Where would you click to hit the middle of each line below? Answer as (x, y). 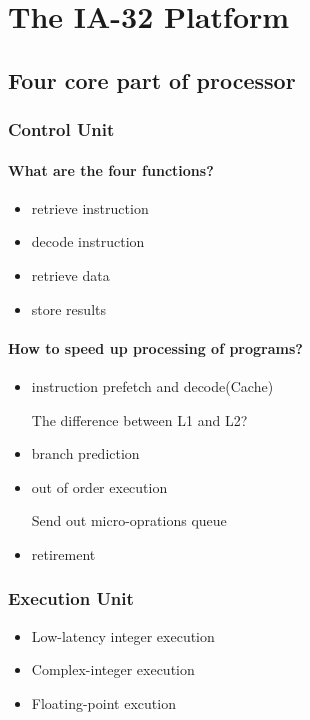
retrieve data (70, 274)
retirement (63, 553)
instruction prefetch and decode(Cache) (152, 385)
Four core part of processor (152, 79)
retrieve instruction (90, 207)
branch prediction (85, 453)
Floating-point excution (103, 702)
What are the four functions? (111, 169)
